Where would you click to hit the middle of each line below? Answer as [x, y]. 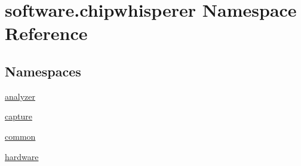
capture [19, 116]
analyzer [20, 96]
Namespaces [43, 71]
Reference [46, 33]
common [20, 136]
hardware [22, 156]
